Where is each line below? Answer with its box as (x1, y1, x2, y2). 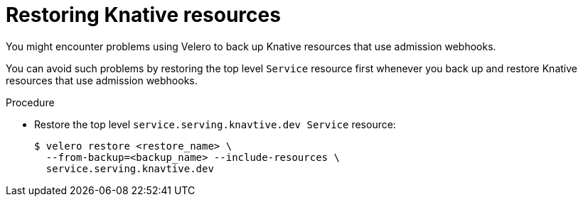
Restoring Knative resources (6, 3, 281, 27)
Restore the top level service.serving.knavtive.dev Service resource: (34, 118, 396, 130)
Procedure (6, 96, 55, 108)
